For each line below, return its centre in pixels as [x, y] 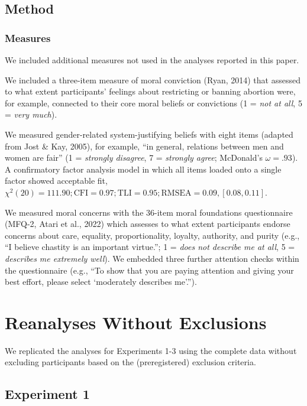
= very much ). [31, 114]
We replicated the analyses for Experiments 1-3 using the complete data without [151, 350]
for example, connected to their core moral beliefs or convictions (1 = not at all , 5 [153, 103]
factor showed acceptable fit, [56, 181]
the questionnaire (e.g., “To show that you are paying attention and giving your [149, 270]
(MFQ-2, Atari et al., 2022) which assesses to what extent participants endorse [148, 224]
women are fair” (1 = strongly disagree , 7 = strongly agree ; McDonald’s [134, 157]
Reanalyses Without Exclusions [136, 322]
